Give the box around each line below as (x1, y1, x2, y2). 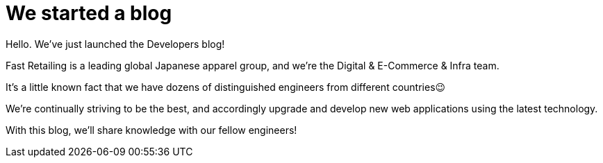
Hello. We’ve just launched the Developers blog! (6, 37, 225, 50)
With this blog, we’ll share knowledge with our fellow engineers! (6, 123, 297, 136)
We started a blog (6, 1, 172, 25)
